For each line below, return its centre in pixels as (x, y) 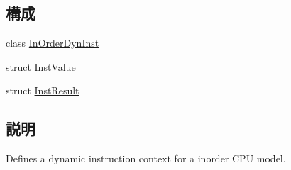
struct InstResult (43, 90)
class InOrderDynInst (53, 43)
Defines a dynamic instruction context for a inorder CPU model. (146, 158)
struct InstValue (41, 66)
